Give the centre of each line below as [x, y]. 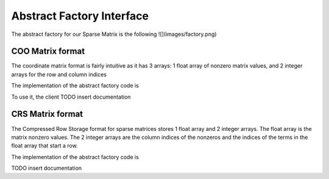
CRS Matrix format [47, 114]
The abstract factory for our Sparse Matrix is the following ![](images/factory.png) [114, 34]
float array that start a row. [45, 146]
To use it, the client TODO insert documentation [71, 97]
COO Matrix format [48, 51]
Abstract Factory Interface [80, 16]
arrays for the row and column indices [59, 74]
